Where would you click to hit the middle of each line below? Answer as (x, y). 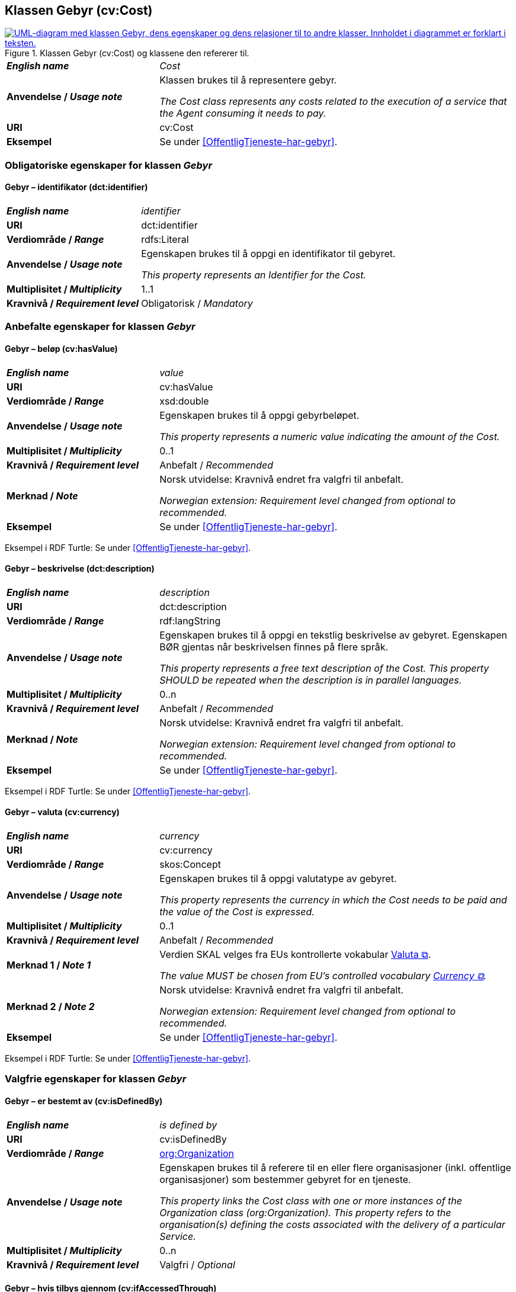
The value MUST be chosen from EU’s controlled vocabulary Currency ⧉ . (323, 976)
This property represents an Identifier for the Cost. (254, 275)
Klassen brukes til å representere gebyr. (248, 80)
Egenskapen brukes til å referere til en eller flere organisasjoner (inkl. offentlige (335, 1167)
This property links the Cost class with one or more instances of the (311, 1200)
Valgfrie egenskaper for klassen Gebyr (96, 1079)
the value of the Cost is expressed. (237, 912)
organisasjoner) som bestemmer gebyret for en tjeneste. (285, 1179)
